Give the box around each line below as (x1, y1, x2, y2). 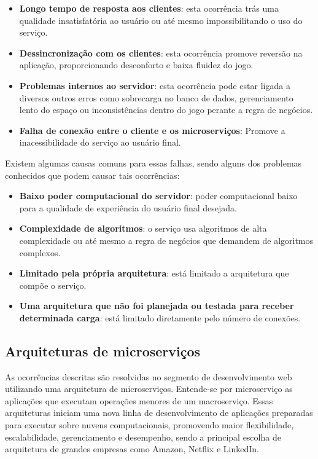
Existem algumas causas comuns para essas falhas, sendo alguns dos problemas (5, 156, 302, 169)
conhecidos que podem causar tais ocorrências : (5, 168, 180, 181)
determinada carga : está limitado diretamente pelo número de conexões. (19, 311, 301, 324)
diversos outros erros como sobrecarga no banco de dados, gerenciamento (19, 91, 293, 104)
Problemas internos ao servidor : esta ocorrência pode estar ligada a (19, 79, 290, 92)
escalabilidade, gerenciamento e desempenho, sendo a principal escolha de (5, 430, 281, 443)
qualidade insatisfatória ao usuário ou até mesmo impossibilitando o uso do (19, 14, 303, 26)
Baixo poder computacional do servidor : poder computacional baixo (19, 189, 298, 202)
